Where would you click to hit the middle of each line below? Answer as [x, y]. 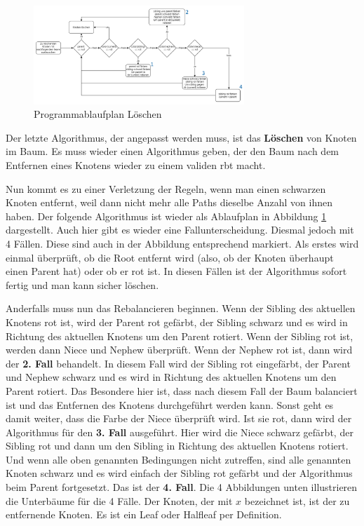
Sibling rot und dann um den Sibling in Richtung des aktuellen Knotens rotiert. [177, 446]
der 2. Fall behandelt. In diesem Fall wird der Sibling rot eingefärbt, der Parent [178, 363]
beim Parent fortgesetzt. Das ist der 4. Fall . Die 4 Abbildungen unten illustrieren [182, 487]
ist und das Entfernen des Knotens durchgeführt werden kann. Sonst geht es [170, 404]
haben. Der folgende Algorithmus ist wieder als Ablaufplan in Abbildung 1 [166, 216]
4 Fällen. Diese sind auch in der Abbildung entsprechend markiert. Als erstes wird [182, 243]
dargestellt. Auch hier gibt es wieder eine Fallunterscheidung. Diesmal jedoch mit [180, 230]
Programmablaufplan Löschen [98, 114]
